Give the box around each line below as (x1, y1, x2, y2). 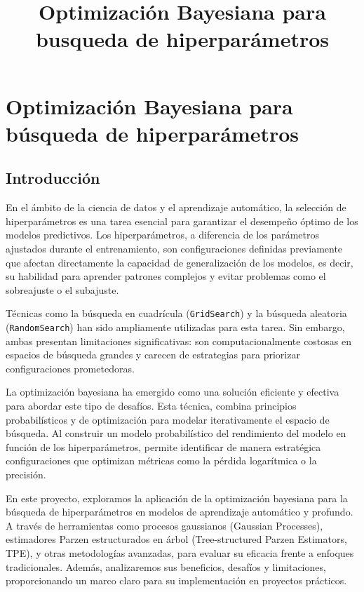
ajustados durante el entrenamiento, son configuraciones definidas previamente (6, 241, 343, 255)
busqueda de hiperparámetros (35, 25, 330, 53)
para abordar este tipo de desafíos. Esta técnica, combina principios (6, 398, 297, 412)
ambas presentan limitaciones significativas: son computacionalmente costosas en (6, 333, 352, 348)
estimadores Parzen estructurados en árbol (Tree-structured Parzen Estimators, (6, 532, 347, 546)
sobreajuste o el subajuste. (6, 282, 119, 297)
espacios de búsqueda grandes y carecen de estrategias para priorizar (6, 347, 300, 362)
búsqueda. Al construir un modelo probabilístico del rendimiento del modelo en (6, 426, 346, 440)
